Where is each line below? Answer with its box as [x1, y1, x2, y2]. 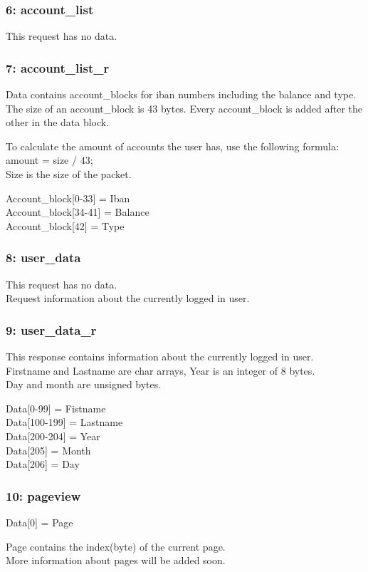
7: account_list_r [6, 58, 110, 76]
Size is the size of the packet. [6, 167, 132, 181]
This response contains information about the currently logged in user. [6, 349, 314, 363]
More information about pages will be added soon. [6, 553, 226, 568]
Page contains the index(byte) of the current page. [6, 539, 226, 553]
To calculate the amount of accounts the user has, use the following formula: [6, 138, 339, 153]
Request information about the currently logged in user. [6, 291, 250, 306]
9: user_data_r [6, 321, 97, 338]
